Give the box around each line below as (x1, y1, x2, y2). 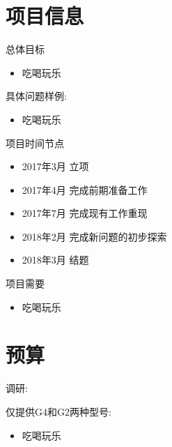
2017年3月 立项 (22, 159, 89, 174)
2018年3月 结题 (22, 252, 89, 267)
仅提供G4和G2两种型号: (6, 404, 111, 418)
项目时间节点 (6, 135, 64, 150)
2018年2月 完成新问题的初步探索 (22, 229, 167, 243)
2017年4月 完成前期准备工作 (22, 182, 148, 197)
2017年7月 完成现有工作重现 (22, 206, 148, 220)
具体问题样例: (6, 89, 67, 103)
